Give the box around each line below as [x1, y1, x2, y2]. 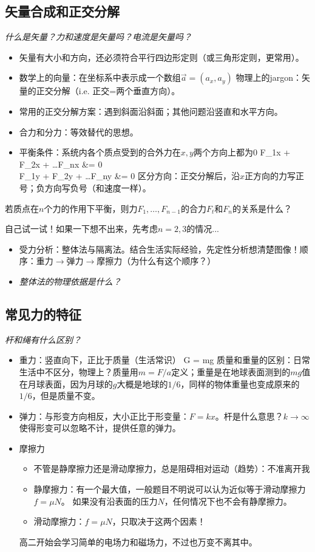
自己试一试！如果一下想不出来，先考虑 [5, 222, 158, 235]
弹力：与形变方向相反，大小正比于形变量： [19, 409, 189, 422]
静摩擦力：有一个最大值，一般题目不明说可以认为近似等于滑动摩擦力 [33, 483, 306, 496]
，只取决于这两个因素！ [112, 515, 206, 528]
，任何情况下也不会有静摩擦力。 [164, 494, 292, 507]
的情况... [186, 222, 219, 235]
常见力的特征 [5, 304, 81, 323]
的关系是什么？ [232, 202, 292, 214]
